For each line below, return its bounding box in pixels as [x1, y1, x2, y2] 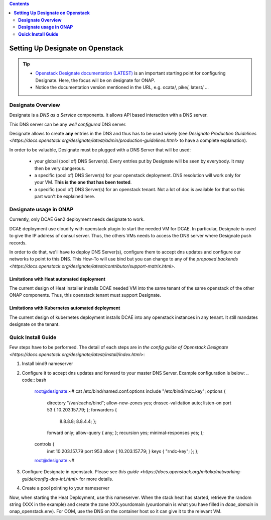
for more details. [79, 476, 113, 482]
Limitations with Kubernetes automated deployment [9, 305, 120, 311]
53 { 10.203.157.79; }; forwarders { [47, 407, 117, 413]
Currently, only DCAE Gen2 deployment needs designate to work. [9, 216, 145, 222]
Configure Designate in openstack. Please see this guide [22, 469, 139, 475]
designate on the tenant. [9, 321, 60, 327]
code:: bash [22, 377, 47, 383]
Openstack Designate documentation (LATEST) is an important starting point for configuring [35, 70, 226, 76]
